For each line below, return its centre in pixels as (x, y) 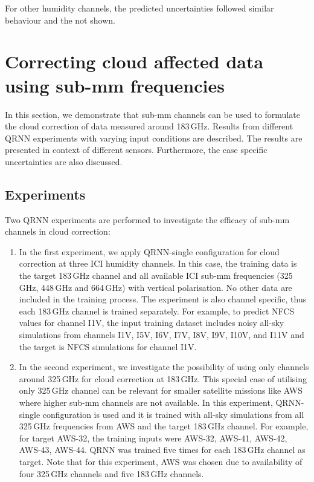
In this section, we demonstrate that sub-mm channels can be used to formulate (152, 114)
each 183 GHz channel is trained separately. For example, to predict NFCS (157, 311)
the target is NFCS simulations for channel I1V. (108, 346)
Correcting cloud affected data (134, 61)
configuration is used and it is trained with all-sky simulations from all (173, 414)
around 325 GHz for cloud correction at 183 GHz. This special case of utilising (163, 378)
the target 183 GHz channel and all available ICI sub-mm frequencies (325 (156, 275)
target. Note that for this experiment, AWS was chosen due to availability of (161, 461)
